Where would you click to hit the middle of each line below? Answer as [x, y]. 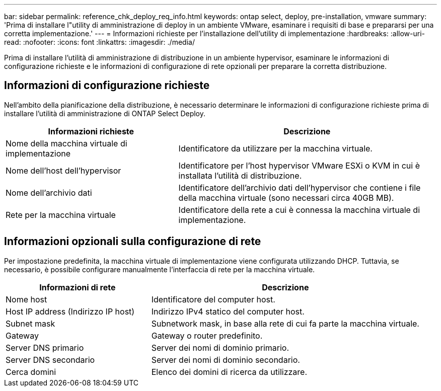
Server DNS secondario [50, 360]
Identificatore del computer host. [213, 299]
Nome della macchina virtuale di [66, 143]
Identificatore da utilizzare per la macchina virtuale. [275, 148]
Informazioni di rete [78, 287]
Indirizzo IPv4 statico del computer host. [228, 311]
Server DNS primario [45, 347]
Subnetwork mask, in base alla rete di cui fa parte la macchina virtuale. [285, 323]
